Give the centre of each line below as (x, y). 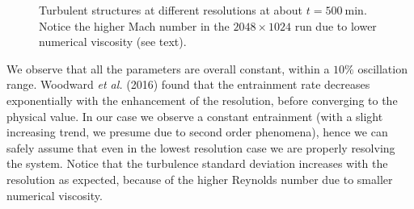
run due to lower (336, 25)
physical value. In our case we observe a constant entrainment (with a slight (195, 116)
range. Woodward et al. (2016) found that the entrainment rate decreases (188, 84)
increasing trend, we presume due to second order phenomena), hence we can (197, 132)
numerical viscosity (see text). (113, 42)
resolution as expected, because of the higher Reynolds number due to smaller (200, 179)
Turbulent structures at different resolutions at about (171, 10)
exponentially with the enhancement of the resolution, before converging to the (202, 100)
